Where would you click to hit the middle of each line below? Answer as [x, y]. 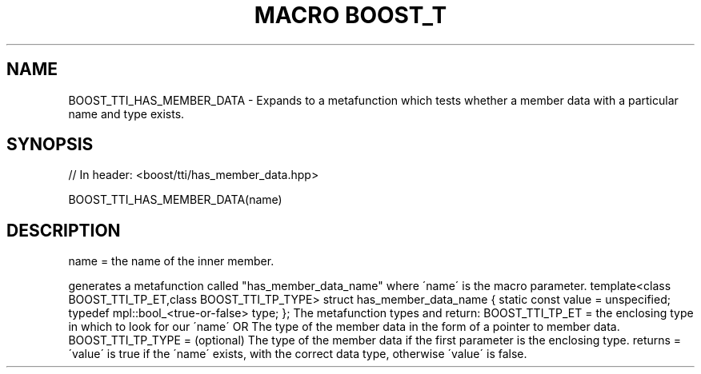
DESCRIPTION [64, 230]
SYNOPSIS [50, 145]
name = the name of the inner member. [171, 261]
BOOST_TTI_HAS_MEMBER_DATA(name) [175, 200]
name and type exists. [126, 113]
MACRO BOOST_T [350, 15]
